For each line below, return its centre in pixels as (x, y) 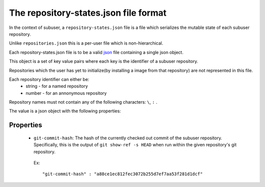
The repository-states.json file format (88, 13)
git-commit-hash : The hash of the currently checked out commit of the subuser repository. (128, 138)
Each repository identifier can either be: (49, 79)
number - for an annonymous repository (66, 93)
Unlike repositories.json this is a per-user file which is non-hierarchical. (86, 43)
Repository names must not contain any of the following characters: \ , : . (83, 102)
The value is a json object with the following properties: (65, 111)
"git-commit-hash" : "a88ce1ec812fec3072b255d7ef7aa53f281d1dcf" (123, 174)
